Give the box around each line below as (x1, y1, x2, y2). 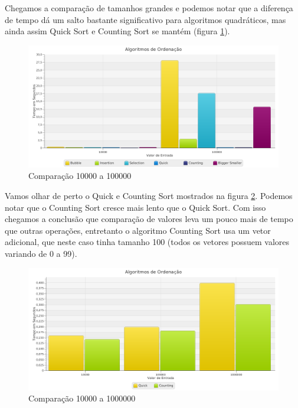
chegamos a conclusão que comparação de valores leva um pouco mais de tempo (5, 213, 293, 225)
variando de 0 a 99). (5, 247, 77, 259)
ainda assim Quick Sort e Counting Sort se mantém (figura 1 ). (5, 25, 230, 37)
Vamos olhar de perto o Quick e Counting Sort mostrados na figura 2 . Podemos (5, 190, 293, 201)
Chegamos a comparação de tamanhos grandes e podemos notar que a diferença (5, 2, 293, 14)
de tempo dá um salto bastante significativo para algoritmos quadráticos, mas (5, 13, 286, 25)
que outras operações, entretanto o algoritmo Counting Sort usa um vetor (5, 224, 271, 236)
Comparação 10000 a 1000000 (28, 392, 136, 404)
